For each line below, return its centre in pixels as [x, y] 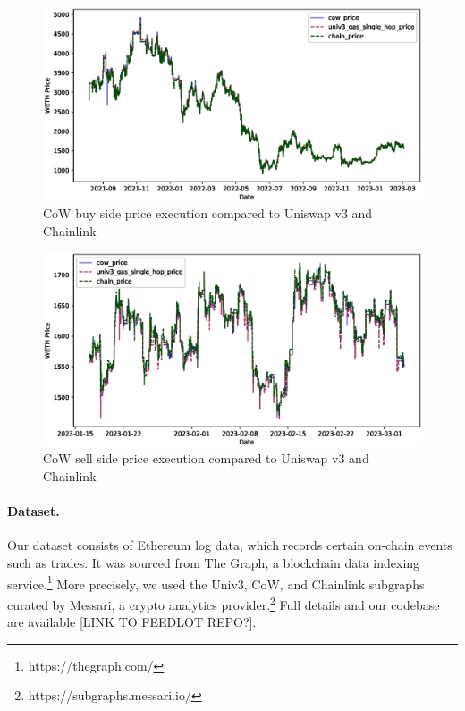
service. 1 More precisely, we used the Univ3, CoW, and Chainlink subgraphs [216, 582]
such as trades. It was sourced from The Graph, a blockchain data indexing [214, 563]
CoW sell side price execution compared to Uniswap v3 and [206, 458]
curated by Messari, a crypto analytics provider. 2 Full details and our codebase [224, 603]
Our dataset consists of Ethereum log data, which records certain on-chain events [230, 545]
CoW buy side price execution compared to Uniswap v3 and [208, 213]
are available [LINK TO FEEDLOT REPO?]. [132, 622]
